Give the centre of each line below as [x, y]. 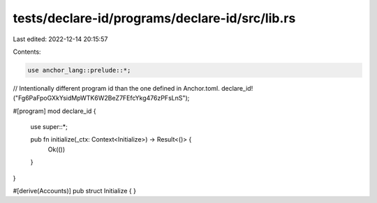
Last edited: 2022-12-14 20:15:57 [60, 39]
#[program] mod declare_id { [55, 111]
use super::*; [49, 127]
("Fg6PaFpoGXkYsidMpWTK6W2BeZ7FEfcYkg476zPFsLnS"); [101, 98]
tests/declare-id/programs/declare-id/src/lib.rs [154, 18]
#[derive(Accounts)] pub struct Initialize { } [74, 191]
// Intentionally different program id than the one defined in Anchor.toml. [116, 88]
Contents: [27, 52]
